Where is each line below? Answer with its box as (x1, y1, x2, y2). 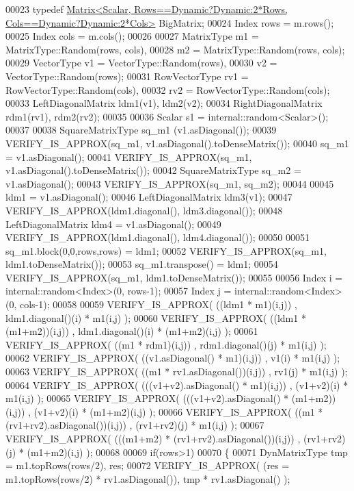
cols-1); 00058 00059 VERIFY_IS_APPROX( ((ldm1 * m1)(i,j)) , (19, 297, 297, 312)
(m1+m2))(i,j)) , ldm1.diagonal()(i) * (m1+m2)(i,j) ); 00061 (5, 324, 258, 338)
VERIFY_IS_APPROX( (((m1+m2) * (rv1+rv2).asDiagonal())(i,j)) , (5, 431, 301, 445)
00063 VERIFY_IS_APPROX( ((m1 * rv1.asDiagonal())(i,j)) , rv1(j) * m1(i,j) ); (5, 364, 348, 379)
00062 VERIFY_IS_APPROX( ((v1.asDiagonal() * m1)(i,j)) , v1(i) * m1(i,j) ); (5, 351, 340, 365)
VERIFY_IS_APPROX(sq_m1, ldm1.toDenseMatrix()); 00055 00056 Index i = (5, 270, 343, 284)
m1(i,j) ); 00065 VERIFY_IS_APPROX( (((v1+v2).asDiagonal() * (5, 391, 289, 405)
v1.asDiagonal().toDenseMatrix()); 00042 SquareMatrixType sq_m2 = (5, 163, 301, 177)
